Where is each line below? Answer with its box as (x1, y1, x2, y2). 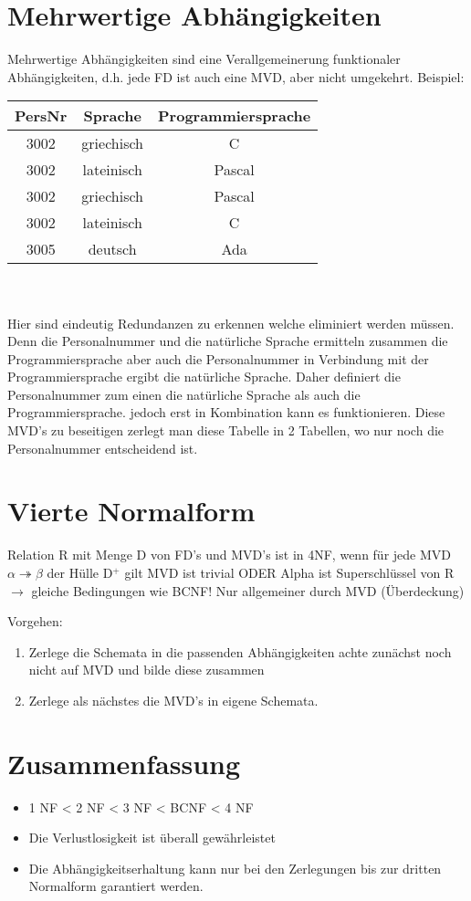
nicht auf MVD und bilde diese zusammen (28, 660, 265, 679)
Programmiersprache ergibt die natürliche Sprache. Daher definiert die (7, 367, 401, 386)
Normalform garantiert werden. (28, 876, 204, 896)
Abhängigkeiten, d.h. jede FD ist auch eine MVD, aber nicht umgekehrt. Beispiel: (7, 67, 465, 86)
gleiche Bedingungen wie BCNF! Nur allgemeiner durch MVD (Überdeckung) (31, 581, 465, 600)
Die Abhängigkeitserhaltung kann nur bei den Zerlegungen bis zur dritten (28, 858, 442, 877)
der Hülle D (47, 562, 113, 581)
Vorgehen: (7, 612, 63, 631)
